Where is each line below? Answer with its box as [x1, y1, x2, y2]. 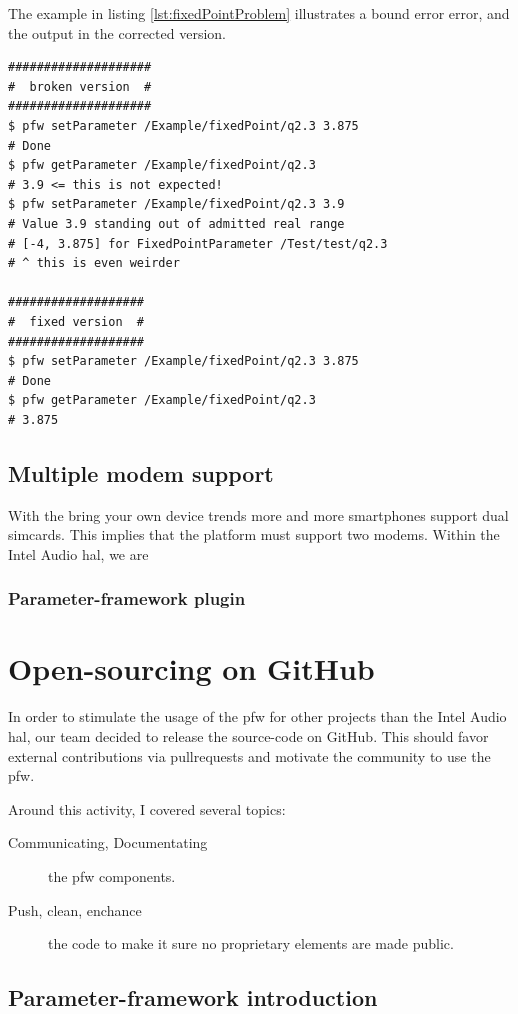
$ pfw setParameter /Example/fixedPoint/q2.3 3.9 [8, 197, 345, 212]
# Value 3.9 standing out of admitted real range [8, 216, 345, 231]
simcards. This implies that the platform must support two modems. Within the [8, 524, 500, 545]
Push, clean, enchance [8, 899, 142, 920]
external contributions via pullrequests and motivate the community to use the [8, 745, 491, 766]
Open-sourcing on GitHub [8, 648, 375, 689]
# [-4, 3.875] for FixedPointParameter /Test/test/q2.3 [8, 236, 388, 251]
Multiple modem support [8, 457, 274, 488]
